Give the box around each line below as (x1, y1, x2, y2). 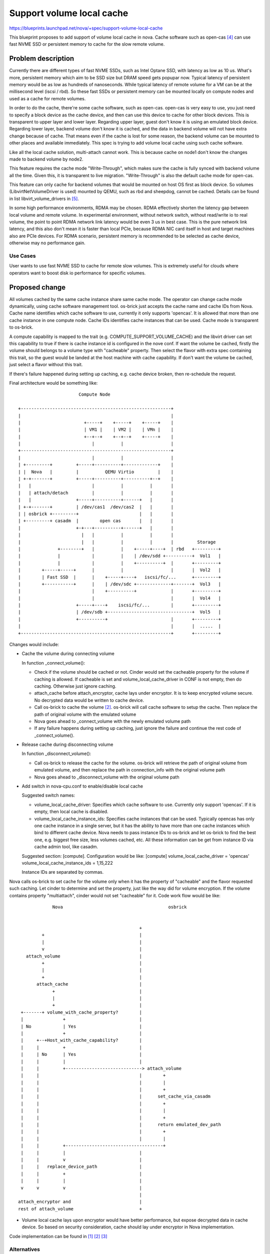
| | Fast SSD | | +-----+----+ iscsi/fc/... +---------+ (18, 574, 221, 580)
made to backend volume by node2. (9, 156, 83, 162)
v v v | (20, 1185, 142, 1191)
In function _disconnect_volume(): (21, 750, 91, 757)
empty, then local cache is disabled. (34, 809, 108, 815)
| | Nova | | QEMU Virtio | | (18, 469, 174, 475)
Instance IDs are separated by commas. (21, 869, 104, 875)
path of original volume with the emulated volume (34, 711, 136, 717)
